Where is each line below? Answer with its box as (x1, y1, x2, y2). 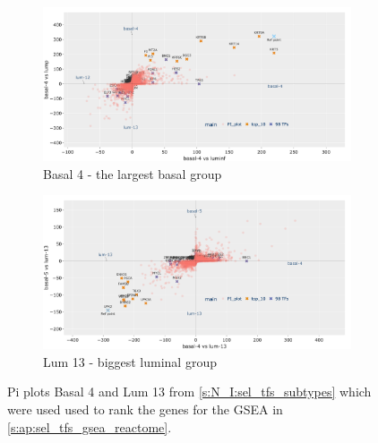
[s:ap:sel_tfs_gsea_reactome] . (7, 417, 172, 436)
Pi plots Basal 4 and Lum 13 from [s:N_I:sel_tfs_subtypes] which (7, 382, 372, 401)
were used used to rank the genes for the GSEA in (7, 399, 283, 418)
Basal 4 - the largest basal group (43, 164, 222, 183)
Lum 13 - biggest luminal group (43, 352, 217, 371)
